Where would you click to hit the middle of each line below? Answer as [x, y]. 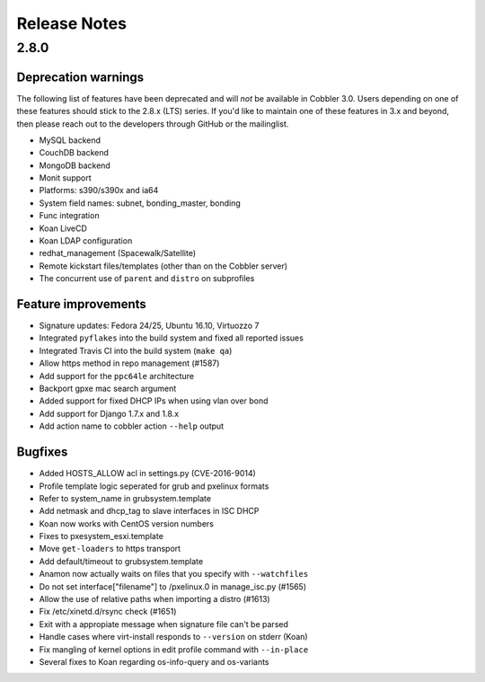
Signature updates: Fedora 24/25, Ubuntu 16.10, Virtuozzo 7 [149, 326]
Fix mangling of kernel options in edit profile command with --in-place [174, 649]
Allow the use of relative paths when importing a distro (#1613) [154, 599]
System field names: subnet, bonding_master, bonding [140, 203]
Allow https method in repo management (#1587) [129, 363]
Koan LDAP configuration [86, 241]
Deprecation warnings [80, 77]
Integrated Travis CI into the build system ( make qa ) [136, 350]
